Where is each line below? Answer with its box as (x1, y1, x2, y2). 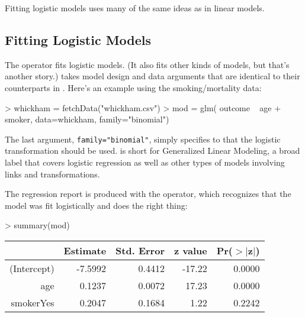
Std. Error (115, 243, 165, 257)
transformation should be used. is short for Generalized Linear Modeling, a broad (5, 144, 300, 157)
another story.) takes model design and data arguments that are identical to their (5, 70, 300, 82)
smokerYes (11, 295, 54, 309)
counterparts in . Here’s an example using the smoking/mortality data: (5, 81, 262, 93)
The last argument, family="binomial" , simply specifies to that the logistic (5, 132, 281, 145)
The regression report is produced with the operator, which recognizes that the (5, 187, 291, 200)
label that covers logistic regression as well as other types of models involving (5, 156, 285, 169)
